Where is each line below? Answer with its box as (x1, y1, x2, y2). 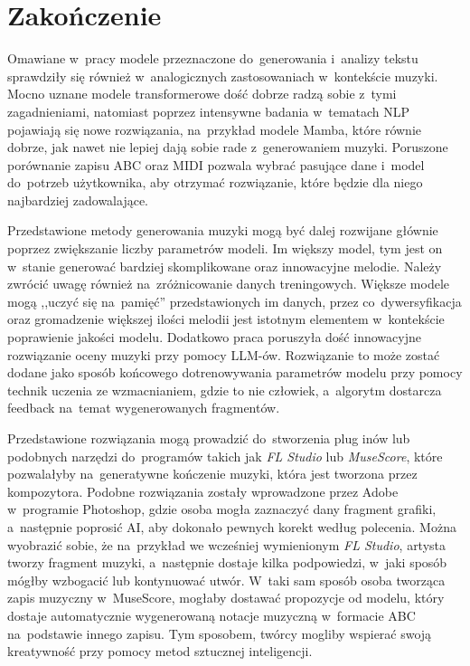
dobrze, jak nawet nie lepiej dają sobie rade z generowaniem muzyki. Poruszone (7, 138, 448, 157)
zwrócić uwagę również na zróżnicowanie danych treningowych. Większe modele (7, 274, 450, 293)
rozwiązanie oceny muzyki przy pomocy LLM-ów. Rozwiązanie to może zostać (7, 345, 440, 364)
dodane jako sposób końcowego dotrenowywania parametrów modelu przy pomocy (7, 363, 463, 382)
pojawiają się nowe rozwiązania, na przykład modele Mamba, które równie (7, 119, 421, 138)
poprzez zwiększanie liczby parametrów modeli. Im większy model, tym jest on (7, 239, 443, 258)
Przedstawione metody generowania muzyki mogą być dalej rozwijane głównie (7, 221, 438, 240)
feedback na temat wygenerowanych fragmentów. (7, 398, 280, 417)
